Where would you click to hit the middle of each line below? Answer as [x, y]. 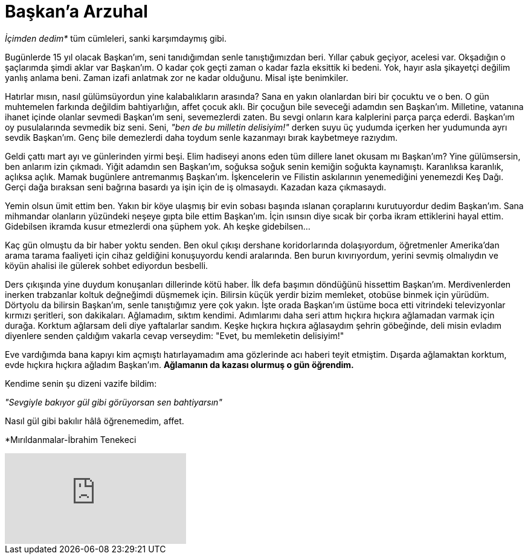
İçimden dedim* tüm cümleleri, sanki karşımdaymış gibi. [116, 38]
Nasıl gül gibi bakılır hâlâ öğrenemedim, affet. [95, 421]
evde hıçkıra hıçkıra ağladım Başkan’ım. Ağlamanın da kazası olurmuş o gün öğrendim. [179, 364]
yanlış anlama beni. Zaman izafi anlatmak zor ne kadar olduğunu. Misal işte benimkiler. [177, 77]
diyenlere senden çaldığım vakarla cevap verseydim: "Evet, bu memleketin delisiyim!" [175, 335]
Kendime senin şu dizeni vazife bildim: [81, 383]
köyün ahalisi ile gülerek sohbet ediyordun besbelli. [107, 265]
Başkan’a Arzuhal [76, 11]
